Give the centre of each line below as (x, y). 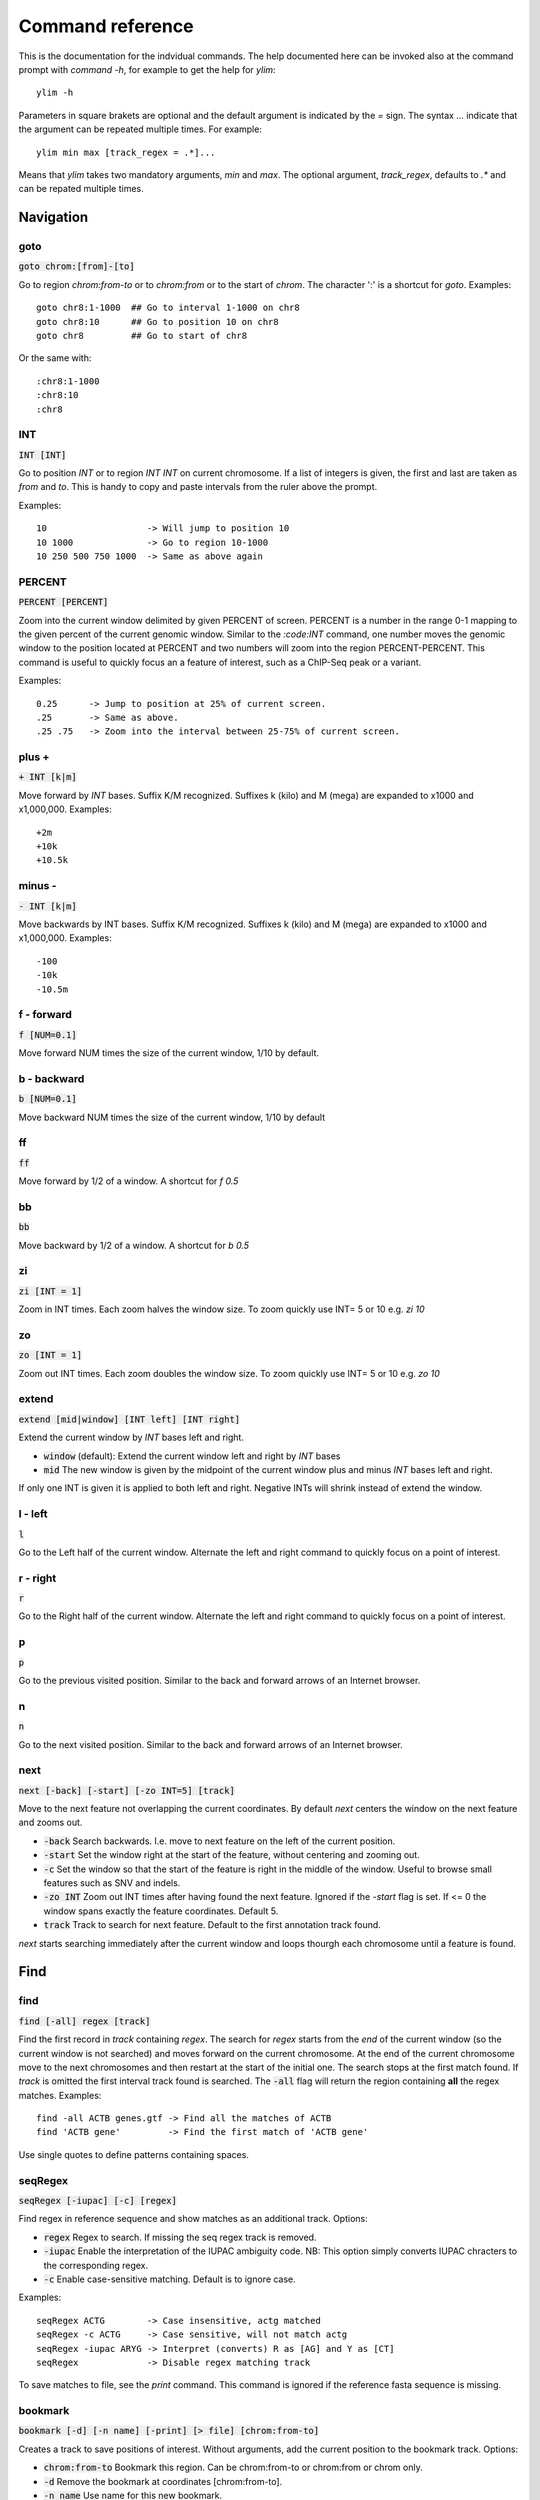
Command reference (106, 26)
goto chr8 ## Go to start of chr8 (142, 335)
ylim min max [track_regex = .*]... (126, 152)
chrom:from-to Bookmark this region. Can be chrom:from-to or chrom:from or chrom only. (233, 2467)
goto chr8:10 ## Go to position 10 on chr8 (157, 321)
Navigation (53, 217)
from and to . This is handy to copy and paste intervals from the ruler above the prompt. (198, 487)
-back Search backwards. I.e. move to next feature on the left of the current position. (219, 1841)
